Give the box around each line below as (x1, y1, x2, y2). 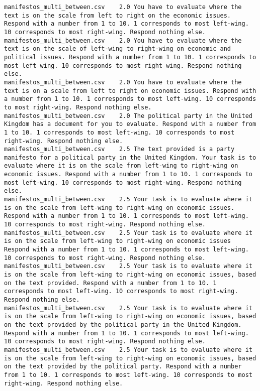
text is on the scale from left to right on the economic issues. (4, 12, 231, 19)
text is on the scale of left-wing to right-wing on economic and (4, 45, 231, 53)
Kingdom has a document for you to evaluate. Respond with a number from (4, 120, 256, 128)
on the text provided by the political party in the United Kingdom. (4, 321, 242, 328)
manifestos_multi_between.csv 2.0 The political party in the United (4, 112, 252, 119)
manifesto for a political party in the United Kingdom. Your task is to (4, 154, 256, 161)
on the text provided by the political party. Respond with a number (4, 363, 242, 370)
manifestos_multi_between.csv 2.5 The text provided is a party (4, 146, 235, 153)
